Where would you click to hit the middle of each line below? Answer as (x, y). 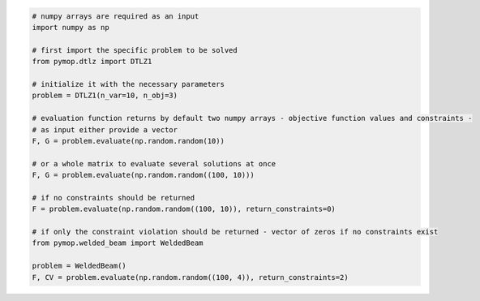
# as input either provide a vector (105, 129)
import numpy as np (71, 27)
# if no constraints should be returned (113, 198)
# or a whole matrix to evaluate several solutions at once (154, 163)
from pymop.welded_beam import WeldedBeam (118, 243)
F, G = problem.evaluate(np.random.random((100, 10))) (143, 175)
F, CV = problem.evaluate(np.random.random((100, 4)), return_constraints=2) (190, 277)
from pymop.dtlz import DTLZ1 (92, 62)
